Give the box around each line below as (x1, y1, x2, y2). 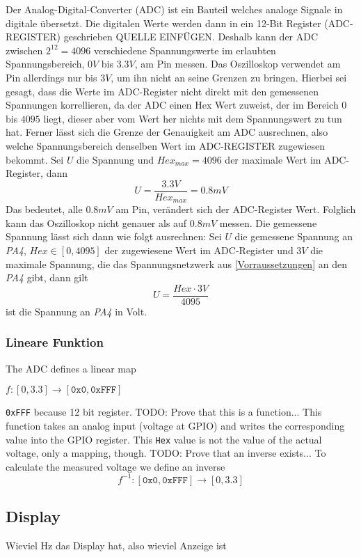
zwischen (6, 42, 43, 57)
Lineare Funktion (6, 334, 104, 351)
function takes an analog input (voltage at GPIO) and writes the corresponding (6, 418, 345, 432)
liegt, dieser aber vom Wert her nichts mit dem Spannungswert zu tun (43, 111, 342, 125)
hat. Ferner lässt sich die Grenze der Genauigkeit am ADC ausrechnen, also (6, 125, 328, 139)
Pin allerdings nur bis (6, 70, 97, 84)
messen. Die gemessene (219, 215, 317, 230)
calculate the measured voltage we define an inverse (6, 459, 225, 473)
